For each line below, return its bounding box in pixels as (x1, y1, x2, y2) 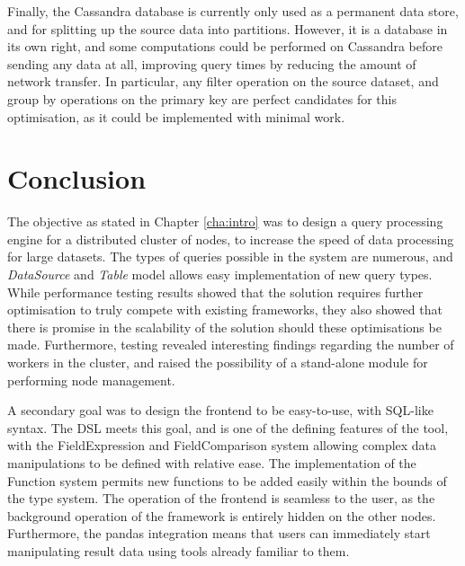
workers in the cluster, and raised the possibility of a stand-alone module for (7, 353, 428, 372)
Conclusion (7, 160, 147, 197)
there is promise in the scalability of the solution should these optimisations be (7, 317, 442, 336)
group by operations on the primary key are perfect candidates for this (7, 89, 397, 108)
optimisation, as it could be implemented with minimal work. (7, 107, 345, 126)
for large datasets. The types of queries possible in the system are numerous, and (7, 247, 453, 266)
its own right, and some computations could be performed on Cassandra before (7, 37, 443, 56)
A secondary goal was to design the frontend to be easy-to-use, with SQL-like (7, 401, 434, 420)
